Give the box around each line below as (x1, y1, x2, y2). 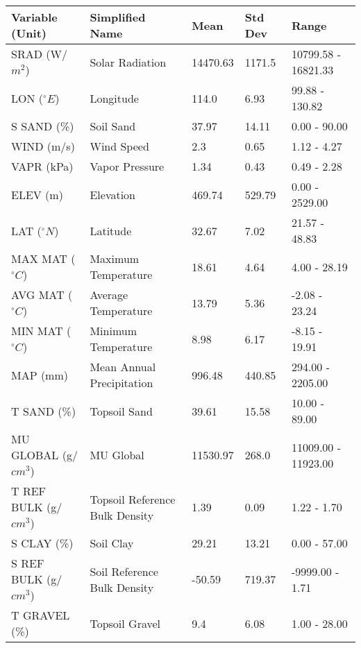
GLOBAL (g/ (11, 447, 78, 463)
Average (90, 287, 128, 302)
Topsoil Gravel (90, 615, 161, 631)
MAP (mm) (11, 366, 69, 383)
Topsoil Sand (90, 402, 153, 419)
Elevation (90, 186, 136, 203)
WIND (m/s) (11, 138, 75, 154)
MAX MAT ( (11, 250, 76, 266)
